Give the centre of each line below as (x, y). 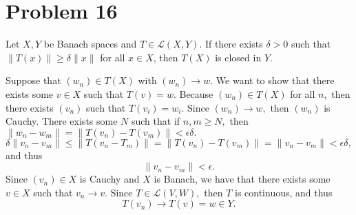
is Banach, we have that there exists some (242, 179)
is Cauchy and (109, 179)
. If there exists (231, 44)
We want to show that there (275, 80)
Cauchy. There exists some (62, 121)
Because (196, 93)
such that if (156, 121)
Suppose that (33, 80)
